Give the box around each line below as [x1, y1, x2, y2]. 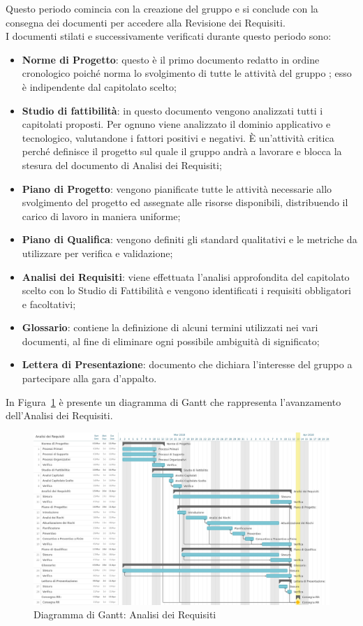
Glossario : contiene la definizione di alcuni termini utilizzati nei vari [22, 320, 318, 335]
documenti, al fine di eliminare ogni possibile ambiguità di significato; [22, 333, 320, 348]
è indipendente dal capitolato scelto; [22, 79, 177, 94]
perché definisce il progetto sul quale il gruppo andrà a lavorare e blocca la [22, 144, 342, 159]
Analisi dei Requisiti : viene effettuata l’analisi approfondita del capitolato [22, 269, 350, 284]
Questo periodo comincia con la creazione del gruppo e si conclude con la [6, 1, 318, 15]
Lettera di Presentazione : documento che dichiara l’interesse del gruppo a [22, 357, 353, 372]
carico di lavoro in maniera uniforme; [22, 208, 181, 223]
